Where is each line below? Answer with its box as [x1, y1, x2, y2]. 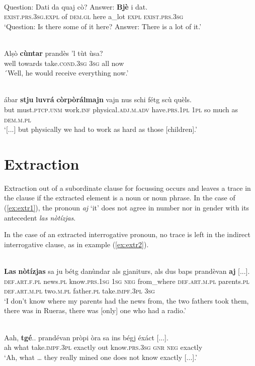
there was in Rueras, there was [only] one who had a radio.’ [4, 305, 186, 316]
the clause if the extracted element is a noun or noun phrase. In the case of [4, 192, 235, 203]
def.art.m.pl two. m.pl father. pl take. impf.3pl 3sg [4, 285, 155, 296]
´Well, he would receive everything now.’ [4, 67, 129, 78]
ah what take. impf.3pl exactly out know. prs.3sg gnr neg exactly [4, 342, 203, 352]
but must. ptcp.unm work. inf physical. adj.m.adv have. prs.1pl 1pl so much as [4, 104, 238, 114]
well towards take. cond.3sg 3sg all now [4, 57, 124, 68]
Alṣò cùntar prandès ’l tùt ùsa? [4, 47, 103, 58]
